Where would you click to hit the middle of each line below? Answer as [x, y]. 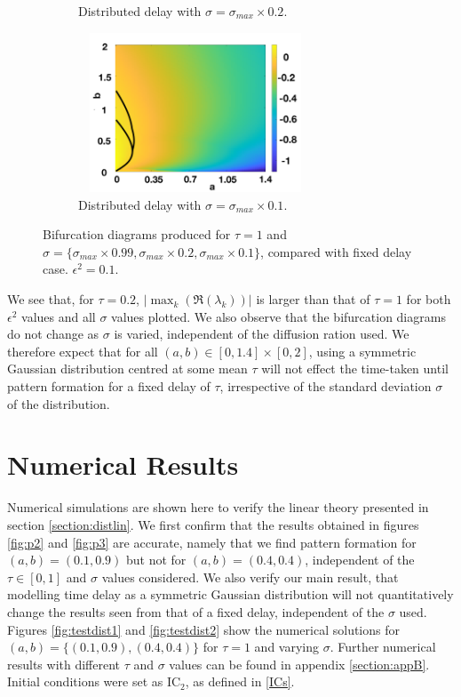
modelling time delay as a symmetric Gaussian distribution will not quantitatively [230, 594]
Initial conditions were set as [85, 681]
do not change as [53, 334]
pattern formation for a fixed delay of [109, 386]
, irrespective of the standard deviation [326, 386]
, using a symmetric [362, 351]
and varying [286, 647]
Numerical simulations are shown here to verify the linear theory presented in [218, 507]
